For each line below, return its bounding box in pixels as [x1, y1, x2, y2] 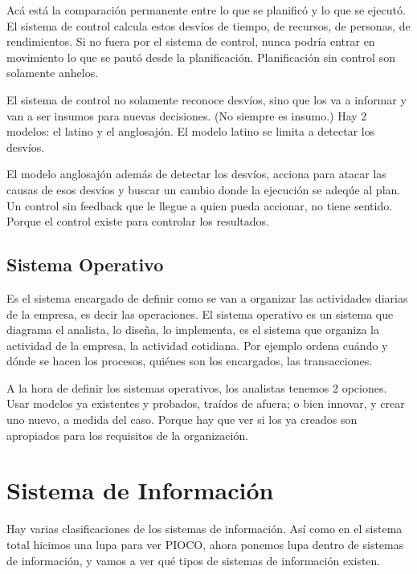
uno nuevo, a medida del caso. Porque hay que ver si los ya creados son [6, 411, 358, 428]
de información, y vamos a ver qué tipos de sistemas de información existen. [6, 552, 381, 568]
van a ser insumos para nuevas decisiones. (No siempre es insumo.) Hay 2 [6, 107, 367, 124]
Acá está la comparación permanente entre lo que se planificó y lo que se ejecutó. [6, 2, 406, 18]
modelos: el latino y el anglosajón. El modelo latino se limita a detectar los [6, 123, 375, 140]
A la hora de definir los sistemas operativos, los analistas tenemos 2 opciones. [6, 379, 387, 396]
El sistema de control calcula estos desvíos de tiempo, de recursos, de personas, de [6, 17, 411, 34]
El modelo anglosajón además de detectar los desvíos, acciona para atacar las [6, 165, 386, 182]
